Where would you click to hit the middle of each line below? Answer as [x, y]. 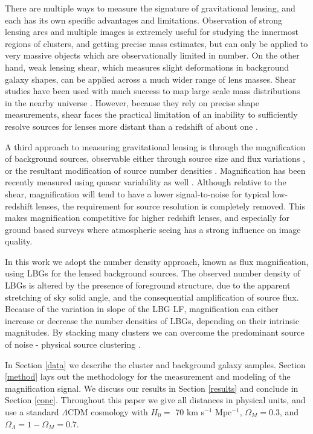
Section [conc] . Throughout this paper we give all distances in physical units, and [155, 400]
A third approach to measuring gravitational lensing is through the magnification [155, 146]
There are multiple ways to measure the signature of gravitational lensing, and [150, 8]
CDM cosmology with [108, 412]
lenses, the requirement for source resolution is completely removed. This [170, 206]
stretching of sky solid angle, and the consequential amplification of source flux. [152, 297]
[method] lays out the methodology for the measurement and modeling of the [148, 376]
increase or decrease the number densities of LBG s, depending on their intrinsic [152, 320]
